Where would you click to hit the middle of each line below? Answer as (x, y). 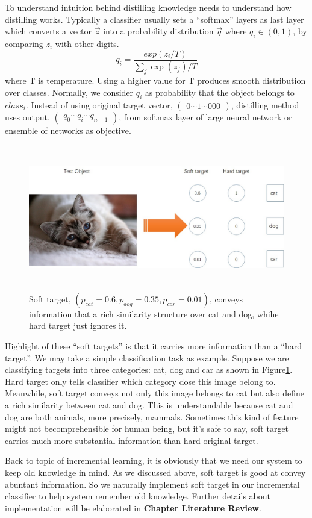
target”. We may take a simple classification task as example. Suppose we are (147, 357)
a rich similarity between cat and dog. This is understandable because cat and (149, 405)
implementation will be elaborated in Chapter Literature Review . (133, 507)
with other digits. (87, 43)
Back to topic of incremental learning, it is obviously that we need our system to (154, 460)
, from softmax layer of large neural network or (205, 117)
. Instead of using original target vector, (99, 105)
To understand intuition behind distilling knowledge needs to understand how (148, 7)
